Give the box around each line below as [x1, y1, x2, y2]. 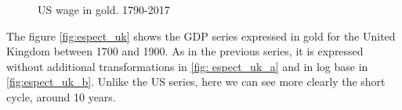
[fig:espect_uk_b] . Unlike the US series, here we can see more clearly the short [6, 73, 386, 90]
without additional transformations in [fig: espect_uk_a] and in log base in [6, 58, 368, 74]
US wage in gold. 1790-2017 [38, 2, 170, 17]
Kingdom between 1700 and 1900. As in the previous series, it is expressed [6, 43, 364, 59]
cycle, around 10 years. [6, 88, 116, 105]
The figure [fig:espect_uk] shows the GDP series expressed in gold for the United [6, 27, 396, 44]
